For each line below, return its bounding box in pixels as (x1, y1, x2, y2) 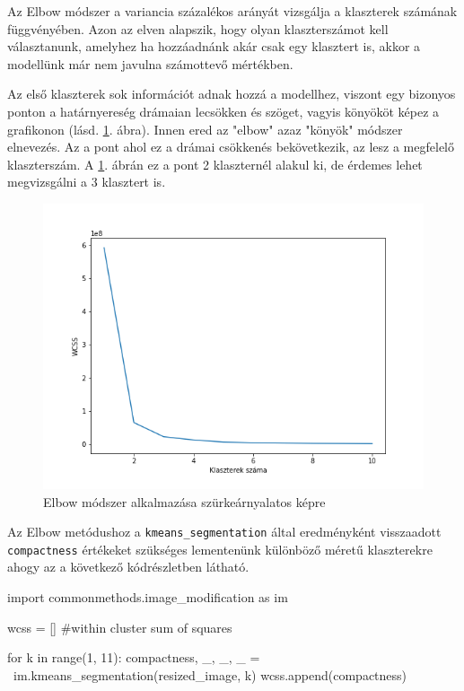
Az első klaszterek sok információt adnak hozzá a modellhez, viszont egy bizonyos (7, 84, 456, 103)
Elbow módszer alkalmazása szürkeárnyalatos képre (43, 492, 326, 511)
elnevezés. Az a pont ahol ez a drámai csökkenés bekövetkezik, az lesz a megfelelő (7, 137, 454, 156)
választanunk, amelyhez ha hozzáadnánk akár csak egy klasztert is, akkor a (7, 37, 421, 56)
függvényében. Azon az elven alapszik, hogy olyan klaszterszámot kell (7, 19, 389, 38)
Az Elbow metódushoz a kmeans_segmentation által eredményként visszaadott (7, 522, 442, 541)
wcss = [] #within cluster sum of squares (7, 617, 232, 636)
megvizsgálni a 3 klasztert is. (7, 172, 166, 191)
